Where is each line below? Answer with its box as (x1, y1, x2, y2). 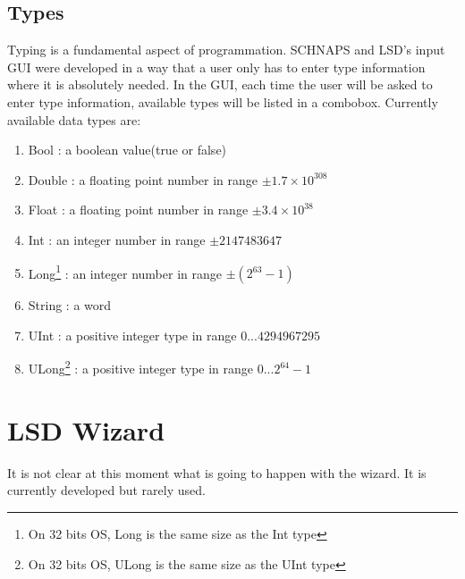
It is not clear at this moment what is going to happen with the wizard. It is (7, 463, 427, 482)
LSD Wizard (7, 411, 165, 448)
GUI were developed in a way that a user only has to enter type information (7, 57, 426, 76)
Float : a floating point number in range (28, 200, 249, 219)
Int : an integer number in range (28, 230, 206, 248)
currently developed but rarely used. (7, 481, 206, 499)
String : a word (28, 296, 112, 315)
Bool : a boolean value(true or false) (28, 140, 227, 159)
